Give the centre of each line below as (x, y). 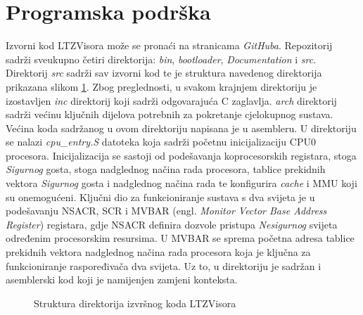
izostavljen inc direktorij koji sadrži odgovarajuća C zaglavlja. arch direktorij (171, 100)
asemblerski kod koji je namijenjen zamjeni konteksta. (122, 279)
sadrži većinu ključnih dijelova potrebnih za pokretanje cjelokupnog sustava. (170, 114)
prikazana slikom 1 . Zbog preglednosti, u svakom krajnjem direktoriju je (161, 86)
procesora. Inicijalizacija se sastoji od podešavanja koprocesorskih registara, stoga (181, 155)
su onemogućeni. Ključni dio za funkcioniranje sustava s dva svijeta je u (160, 197)
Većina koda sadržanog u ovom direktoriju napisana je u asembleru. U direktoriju (181, 128)
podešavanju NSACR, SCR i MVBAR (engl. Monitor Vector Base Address (166, 211)
